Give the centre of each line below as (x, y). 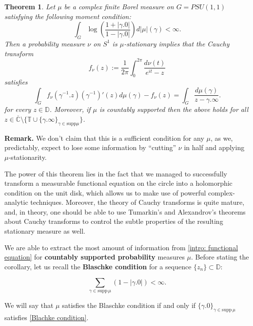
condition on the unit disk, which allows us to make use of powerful (105, 192)
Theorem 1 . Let (30, 6)
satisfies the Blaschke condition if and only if (129, 305)
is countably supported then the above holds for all (174, 109)
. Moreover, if (70, 109)
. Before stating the (220, 257)
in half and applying (214, 147)
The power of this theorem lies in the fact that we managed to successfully (116, 173)
